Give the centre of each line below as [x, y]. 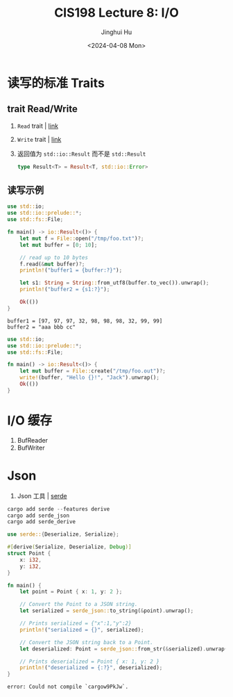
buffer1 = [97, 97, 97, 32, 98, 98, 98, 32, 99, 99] [85, 321]
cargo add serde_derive [42, 522]
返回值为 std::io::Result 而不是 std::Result [81, 154]
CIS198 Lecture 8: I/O [116, 13]
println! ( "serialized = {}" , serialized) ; [82, 630]
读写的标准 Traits [56, 83]
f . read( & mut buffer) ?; [52, 264]
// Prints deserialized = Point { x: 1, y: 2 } [89, 662]
